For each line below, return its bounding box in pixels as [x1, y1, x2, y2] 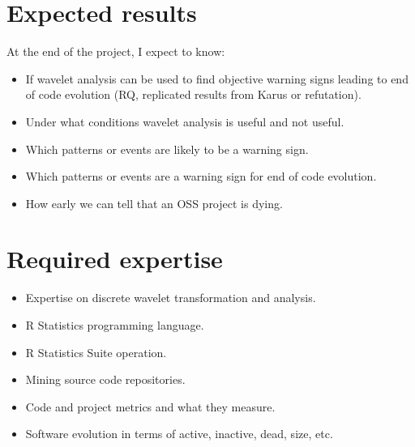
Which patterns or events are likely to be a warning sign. [25, 140, 309, 157]
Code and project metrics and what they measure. [25, 398, 276, 415]
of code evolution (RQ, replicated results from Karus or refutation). [25, 86, 362, 103]
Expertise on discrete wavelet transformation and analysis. [25, 289, 316, 306]
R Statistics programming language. [25, 317, 204, 333]
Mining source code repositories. [25, 371, 186, 388]
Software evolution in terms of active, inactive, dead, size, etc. [25, 425, 333, 442]
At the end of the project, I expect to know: [6, 43, 225, 60]
